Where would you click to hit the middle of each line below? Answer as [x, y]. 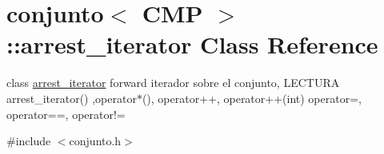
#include [29, 141]
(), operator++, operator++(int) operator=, [252, 98]
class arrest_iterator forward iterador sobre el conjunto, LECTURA [173, 83]
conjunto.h [95, 141]
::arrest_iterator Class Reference [192, 44]
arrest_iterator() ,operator [72, 98]
